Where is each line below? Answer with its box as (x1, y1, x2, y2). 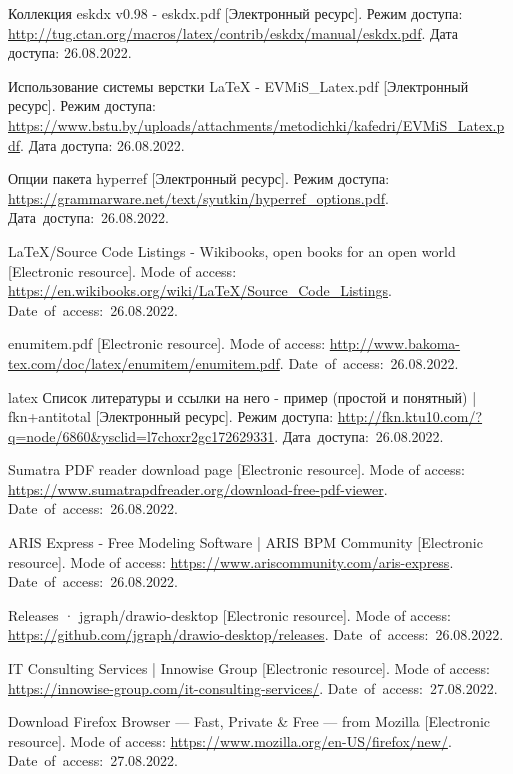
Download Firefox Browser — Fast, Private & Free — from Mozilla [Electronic (8, 711, 491, 732)
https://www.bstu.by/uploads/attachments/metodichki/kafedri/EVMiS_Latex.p (8, 114, 505, 135)
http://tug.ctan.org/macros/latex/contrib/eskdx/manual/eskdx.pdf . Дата (8, 22, 458, 43)
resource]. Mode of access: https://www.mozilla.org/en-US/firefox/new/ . (8, 730, 452, 751)
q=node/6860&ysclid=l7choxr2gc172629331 (8, 425, 275, 446)
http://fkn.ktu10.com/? (337, 406, 483, 427)
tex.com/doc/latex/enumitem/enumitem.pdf (8, 352, 280, 373)
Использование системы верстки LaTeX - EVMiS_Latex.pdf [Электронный (8, 75, 469, 96)
